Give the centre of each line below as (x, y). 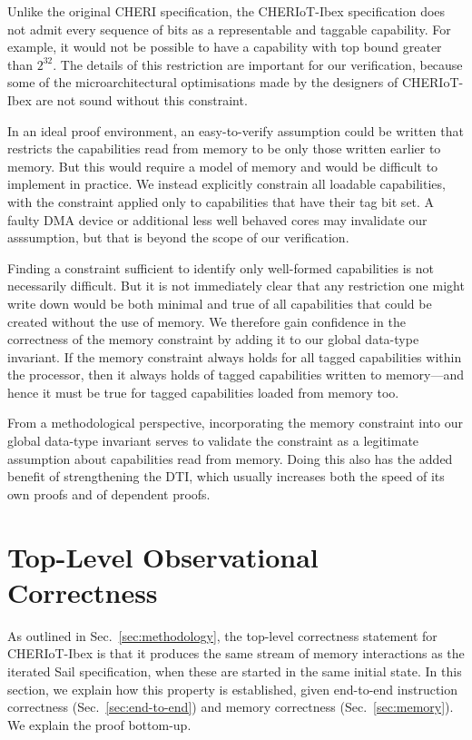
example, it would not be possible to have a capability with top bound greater (225, 47)
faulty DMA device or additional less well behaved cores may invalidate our (217, 219)
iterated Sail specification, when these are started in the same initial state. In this (235, 671)
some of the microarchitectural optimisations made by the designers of (203, 82)
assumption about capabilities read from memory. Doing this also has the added (230, 458)
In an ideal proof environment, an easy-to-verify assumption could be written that (236, 130)
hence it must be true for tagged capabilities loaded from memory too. (203, 392)
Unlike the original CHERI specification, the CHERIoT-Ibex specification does (226, 11)
